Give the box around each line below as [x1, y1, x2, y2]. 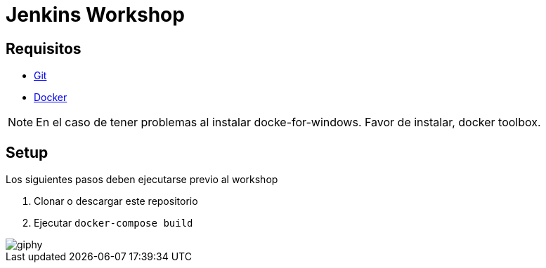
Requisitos [6, 39, 82, 58]
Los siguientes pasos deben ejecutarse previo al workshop [6, 173, 278, 186]
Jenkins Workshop [6, 3, 185, 27]
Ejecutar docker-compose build [34, 217, 193, 229]
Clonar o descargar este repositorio [34, 195, 198, 208]
